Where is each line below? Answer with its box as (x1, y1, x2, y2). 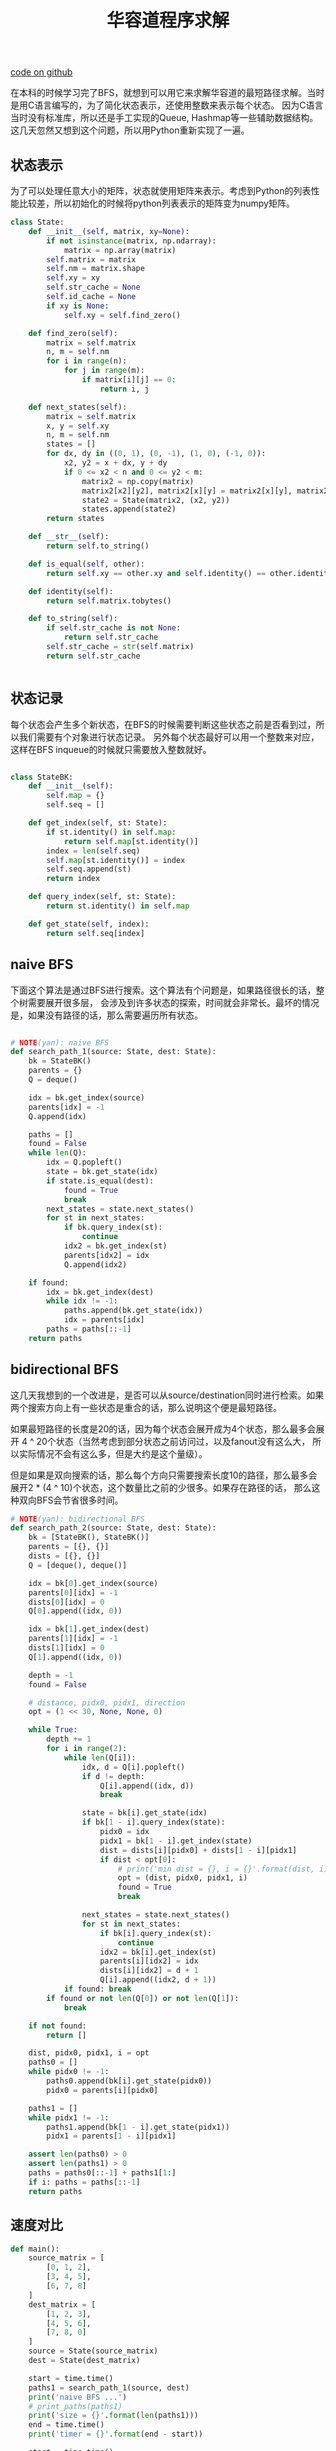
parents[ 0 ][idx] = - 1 (28, 1587, 118, 1598)
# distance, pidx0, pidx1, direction (28, 1697, 186, 1708)
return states (46, 514, 105, 524)
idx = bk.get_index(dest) (46, 1287, 155, 1297)
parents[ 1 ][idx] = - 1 (28, 1634, 118, 1644)
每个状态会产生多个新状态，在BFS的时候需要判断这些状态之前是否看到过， (10, 718, 317, 730)
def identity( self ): (28, 586, 114, 596)
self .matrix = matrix (46, 254, 137, 265)
